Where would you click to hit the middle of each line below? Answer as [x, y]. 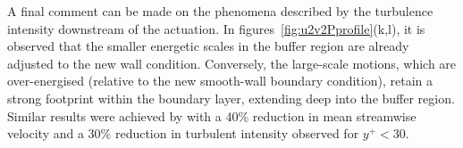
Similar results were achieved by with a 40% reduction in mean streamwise [212, 115]
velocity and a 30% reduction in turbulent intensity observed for [183, 133]
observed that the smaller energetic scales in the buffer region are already [208, 46]
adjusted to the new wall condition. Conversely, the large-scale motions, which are [232, 63]
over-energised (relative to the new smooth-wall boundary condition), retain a [220, 81]
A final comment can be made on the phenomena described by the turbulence [220, 11]
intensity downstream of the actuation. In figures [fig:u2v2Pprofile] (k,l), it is [216, 28]
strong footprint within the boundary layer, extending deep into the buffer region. [231, 98]
